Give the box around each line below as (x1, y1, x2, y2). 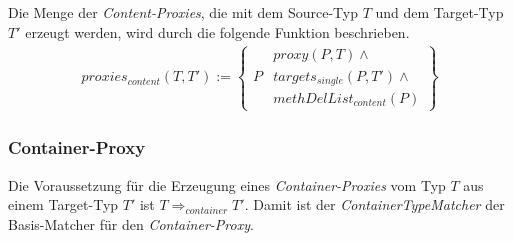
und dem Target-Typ (375, 2, 504, 22)
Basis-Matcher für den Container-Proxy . (8, 213, 254, 234)
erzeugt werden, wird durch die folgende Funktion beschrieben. (25, 21, 410, 42)
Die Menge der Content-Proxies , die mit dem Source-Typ (8, 2, 358, 22)
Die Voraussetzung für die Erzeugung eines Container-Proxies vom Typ (8, 174, 446, 195)
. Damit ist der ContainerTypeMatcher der (244, 194, 505, 215)
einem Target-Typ (8, 194, 119, 215)
